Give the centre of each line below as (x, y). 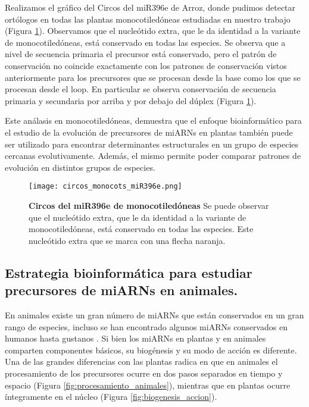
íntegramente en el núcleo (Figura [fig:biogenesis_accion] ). (111, 397)
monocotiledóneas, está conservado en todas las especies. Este (141, 229)
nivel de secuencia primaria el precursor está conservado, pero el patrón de (141, 54)
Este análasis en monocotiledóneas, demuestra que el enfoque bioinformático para (153, 120)
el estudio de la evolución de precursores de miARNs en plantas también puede (149, 132)
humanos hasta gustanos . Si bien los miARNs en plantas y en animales (135, 338)
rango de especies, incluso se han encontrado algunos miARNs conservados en (146, 326)
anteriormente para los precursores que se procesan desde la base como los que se (153, 77)
